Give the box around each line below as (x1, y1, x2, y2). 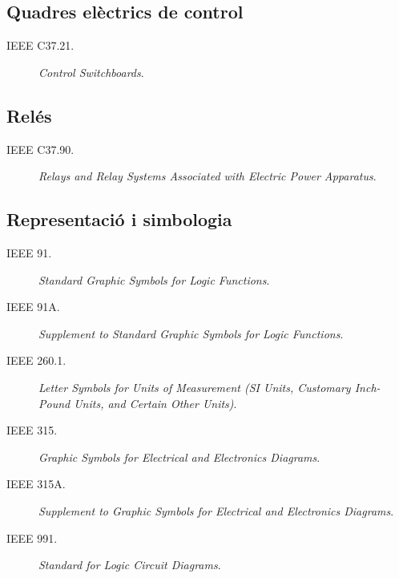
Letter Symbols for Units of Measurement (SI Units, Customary (38, 378, 351, 395)
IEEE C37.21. (6, 37, 75, 54)
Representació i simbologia (6, 207, 232, 232)
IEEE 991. (6, 529, 58, 546)
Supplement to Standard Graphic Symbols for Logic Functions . (38, 325, 344, 342)
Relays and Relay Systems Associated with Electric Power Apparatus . (38, 168, 377, 184)
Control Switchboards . (38, 63, 144, 80)
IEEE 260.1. (6, 352, 66, 369)
